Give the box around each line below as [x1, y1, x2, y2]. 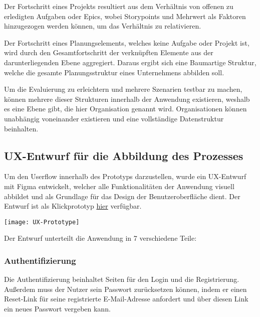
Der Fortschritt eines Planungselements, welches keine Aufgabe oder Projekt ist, [4, 37, 249, 48]
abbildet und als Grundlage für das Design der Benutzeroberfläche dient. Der [4, 191, 240, 201]
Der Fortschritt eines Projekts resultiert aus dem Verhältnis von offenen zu [4, 1, 233, 11]
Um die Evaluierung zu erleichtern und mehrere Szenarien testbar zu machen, [4, 84, 242, 94]
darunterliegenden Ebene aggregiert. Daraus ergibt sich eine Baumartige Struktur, [4, 57, 256, 67]
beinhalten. [4, 123, 39, 133]
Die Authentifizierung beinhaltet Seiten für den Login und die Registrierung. [4, 274, 239, 284]
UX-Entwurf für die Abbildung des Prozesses [4, 147, 243, 163]
